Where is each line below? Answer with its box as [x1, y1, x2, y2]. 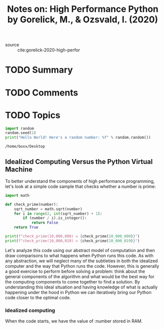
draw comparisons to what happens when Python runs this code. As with [5, 252, 154, 258]
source [5, 42, 20, 48]
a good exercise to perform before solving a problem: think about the [5, 268, 145, 274]
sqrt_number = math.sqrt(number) [14, 206, 83, 211]
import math [5, 193, 30, 198]
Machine [5, 165, 33, 173]
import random [5, 126, 34, 131]
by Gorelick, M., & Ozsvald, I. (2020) [7, 14, 159, 25]
